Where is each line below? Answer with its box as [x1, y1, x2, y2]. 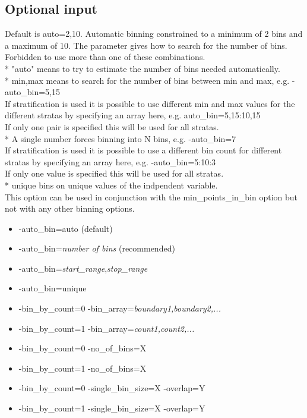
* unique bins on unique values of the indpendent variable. [5, 178, 218, 191]
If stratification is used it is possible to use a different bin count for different [5, 144, 282, 156]
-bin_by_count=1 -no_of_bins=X [18, 362, 147, 374]
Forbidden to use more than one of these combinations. [5, 51, 205, 63]
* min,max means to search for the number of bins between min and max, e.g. [5, 74, 290, 86]
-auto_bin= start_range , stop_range [18, 262, 148, 274]
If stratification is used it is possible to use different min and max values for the [5, 97, 295, 109]
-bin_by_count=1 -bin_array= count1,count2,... [18, 322, 195, 334]
